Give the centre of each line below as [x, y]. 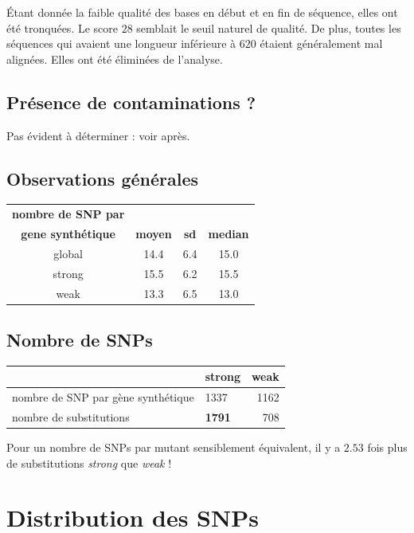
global [68, 253]
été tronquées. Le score [62, 27]
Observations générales [103, 178]
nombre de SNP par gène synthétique [103, 397]
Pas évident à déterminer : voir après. [98, 135]
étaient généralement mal [321, 43]
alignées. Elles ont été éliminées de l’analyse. [115, 59]
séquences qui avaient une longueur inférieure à [121, 43]
